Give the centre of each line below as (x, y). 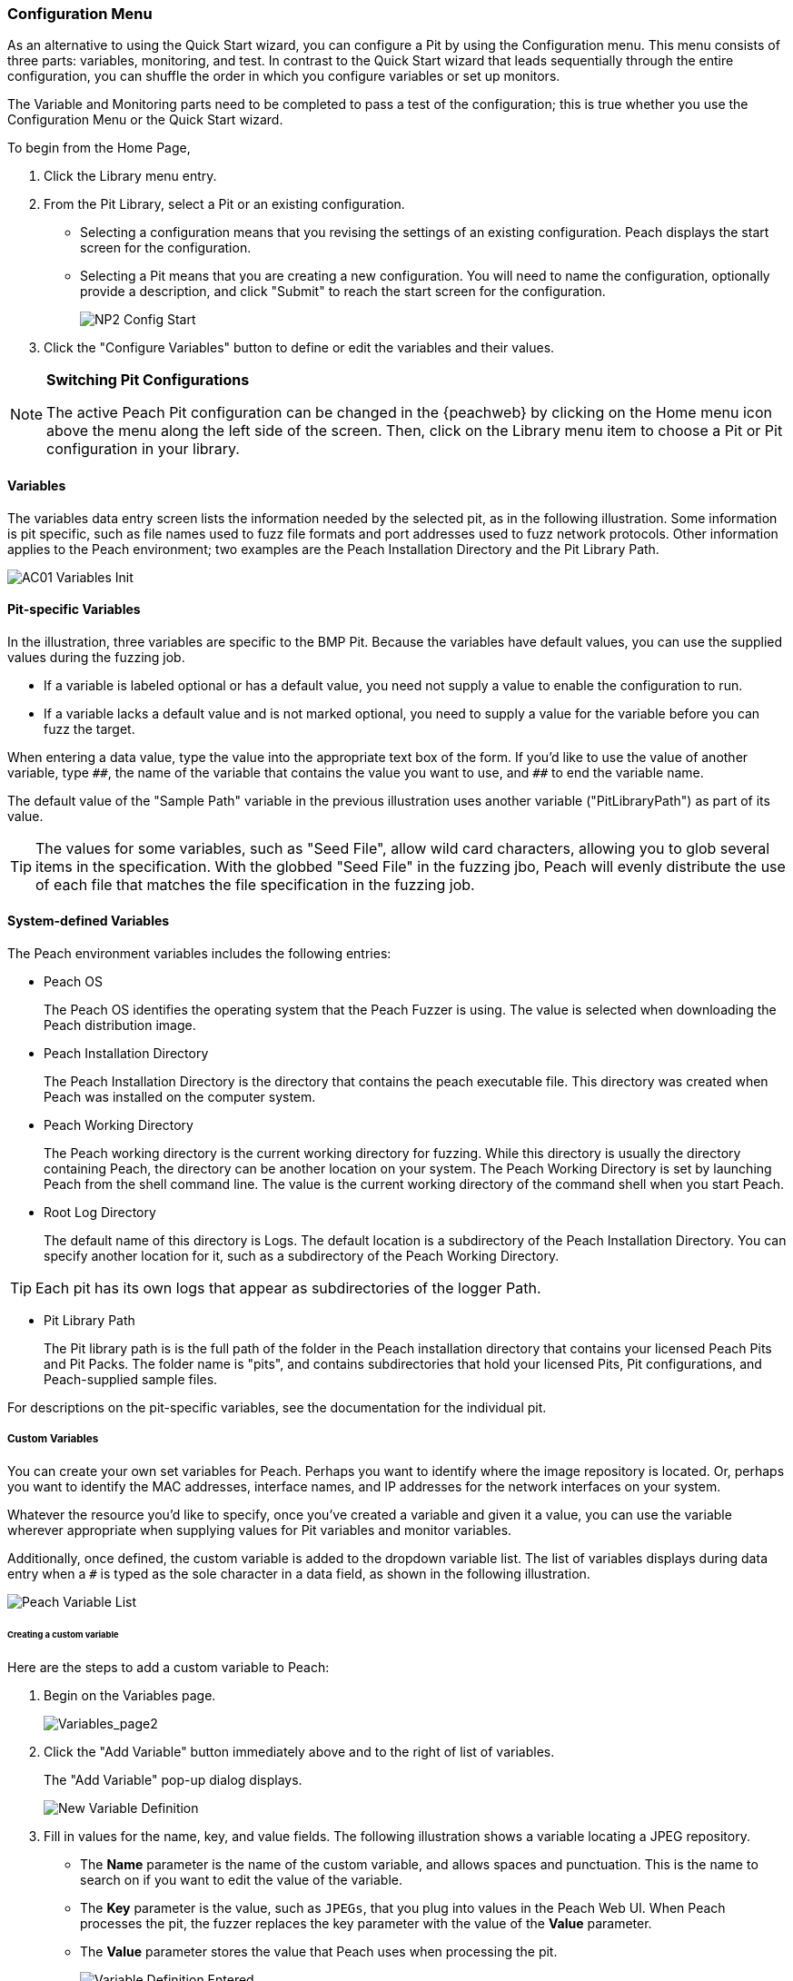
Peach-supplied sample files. (131, 1380)
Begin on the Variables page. (130, 1695)
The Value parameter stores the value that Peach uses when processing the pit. (319, 1951)
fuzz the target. (89, 728)
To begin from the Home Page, (99, 148)
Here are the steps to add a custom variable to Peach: (169, 1667)
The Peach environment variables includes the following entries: (199, 954)
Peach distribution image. (120, 1025)
